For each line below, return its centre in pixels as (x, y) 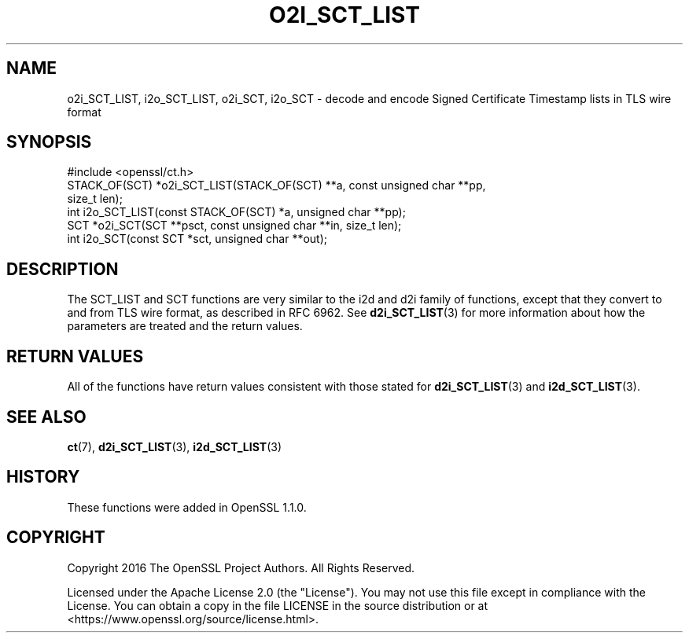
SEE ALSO (46, 417)
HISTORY (43, 477)
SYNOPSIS (49, 142)
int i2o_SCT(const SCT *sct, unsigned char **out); (197, 239)
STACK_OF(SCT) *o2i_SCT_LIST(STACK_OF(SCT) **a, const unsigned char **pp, (276, 185)
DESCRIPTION (63, 269)
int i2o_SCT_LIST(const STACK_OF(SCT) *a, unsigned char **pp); (236, 212)
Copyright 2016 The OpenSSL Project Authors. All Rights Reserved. (241, 567)
